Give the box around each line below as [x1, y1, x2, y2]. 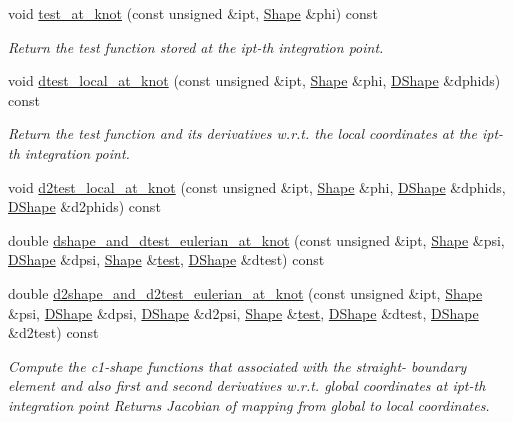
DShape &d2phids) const [8, 196, 161, 217]
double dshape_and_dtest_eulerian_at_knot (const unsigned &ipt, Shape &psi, [8, 229, 505, 250]
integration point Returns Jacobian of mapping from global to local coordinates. [8, 394, 490, 415]
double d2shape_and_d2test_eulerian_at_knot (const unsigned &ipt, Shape [8, 282, 483, 303]
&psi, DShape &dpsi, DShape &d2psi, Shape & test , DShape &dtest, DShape [8, 302, 479, 323]
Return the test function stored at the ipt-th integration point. [8, 36, 384, 57]
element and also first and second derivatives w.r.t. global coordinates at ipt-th [8, 375, 486, 396]
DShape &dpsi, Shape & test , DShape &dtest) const [8, 249, 325, 270]
